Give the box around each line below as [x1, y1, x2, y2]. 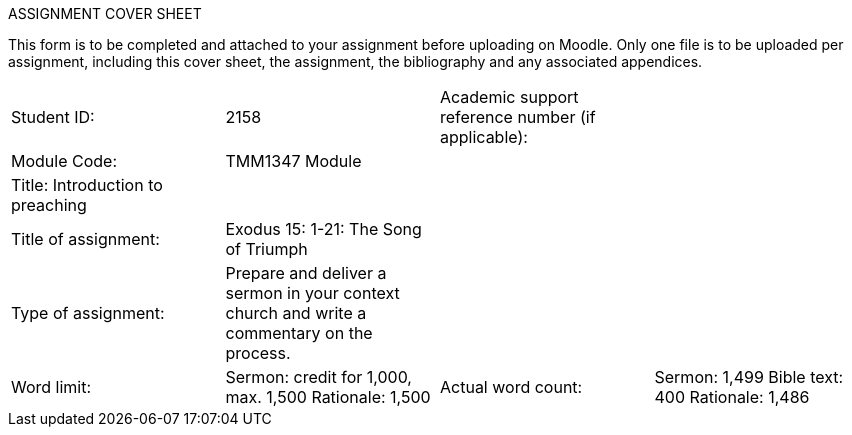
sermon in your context [225, 283, 400, 303]
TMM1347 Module [225, 151, 362, 171]
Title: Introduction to [11, 175, 163, 195]
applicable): [440, 127, 528, 147]
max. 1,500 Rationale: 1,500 [225, 387, 431, 407]
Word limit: [11, 377, 92, 397]
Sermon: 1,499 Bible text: [654, 367, 844, 387]
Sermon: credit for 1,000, [225, 367, 412, 387]
